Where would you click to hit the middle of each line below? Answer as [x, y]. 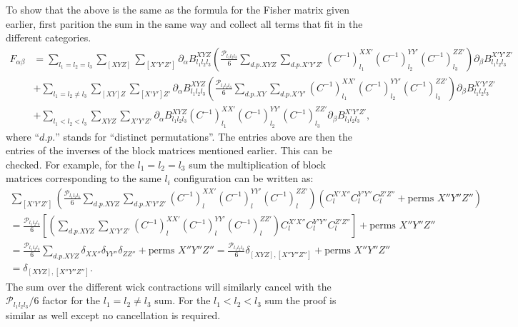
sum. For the [183, 300]
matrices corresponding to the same [84, 178]
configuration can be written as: [244, 178]
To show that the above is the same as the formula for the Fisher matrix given [178, 9]
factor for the [71, 300]
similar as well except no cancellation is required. [113, 315]
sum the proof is [300, 300]
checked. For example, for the [70, 164]
